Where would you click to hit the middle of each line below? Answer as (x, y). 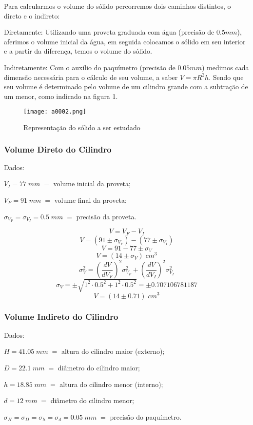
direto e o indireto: (32, 15)
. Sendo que (226, 77)
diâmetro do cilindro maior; (99, 367)
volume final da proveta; (90, 200)
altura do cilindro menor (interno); (111, 384)
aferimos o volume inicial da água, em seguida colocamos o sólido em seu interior (125, 41)
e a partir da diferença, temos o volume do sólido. (78, 51)
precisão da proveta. (106, 216)
